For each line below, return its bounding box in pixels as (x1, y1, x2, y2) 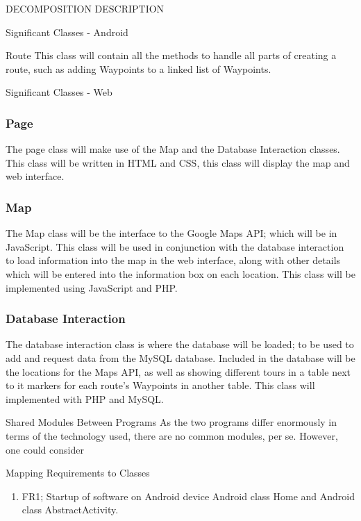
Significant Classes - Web (6, 85, 112, 99)
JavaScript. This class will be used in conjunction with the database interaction (6, 239, 344, 254)
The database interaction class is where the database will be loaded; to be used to (6, 337, 354, 352)
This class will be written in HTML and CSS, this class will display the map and (6, 155, 350, 169)
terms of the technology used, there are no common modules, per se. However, (6, 428, 338, 443)
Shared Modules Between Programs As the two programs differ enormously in (6, 415, 337, 429)
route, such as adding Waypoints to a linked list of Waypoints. (6, 61, 271, 76)
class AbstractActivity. (22, 502, 119, 517)
